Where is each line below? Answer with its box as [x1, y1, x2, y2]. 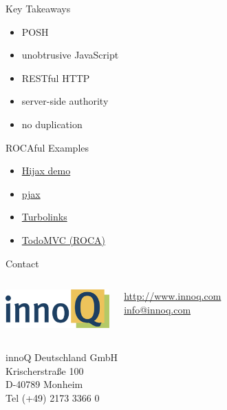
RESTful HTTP [21, 70, 90, 85]
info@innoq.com [124, 302, 191, 316]
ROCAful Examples [6, 140, 89, 154]
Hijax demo [21, 163, 71, 178]
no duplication [21, 116, 83, 131]
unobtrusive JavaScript [21, 48, 119, 62]
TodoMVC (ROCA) [21, 232, 105, 247]
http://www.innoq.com [124, 289, 221, 303]
